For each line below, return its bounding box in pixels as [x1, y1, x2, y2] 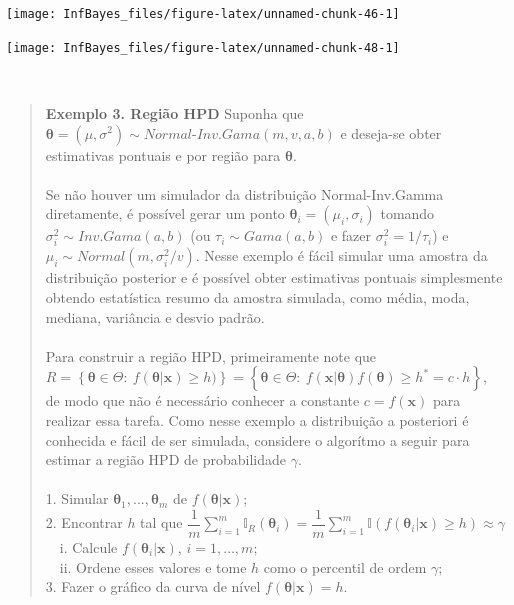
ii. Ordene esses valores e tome [59, 556, 247, 577]
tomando [380, 203, 435, 224]
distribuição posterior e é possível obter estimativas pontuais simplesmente [45, 267, 503, 288]
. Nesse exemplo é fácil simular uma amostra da [195, 245, 488, 266]
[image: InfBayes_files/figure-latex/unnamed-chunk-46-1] [6, 7, 400, 21]
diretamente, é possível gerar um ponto [45, 203, 285, 224]
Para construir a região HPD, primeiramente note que [45, 345, 377, 366]
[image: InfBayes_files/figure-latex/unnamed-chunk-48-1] [6, 40, 400, 55]
